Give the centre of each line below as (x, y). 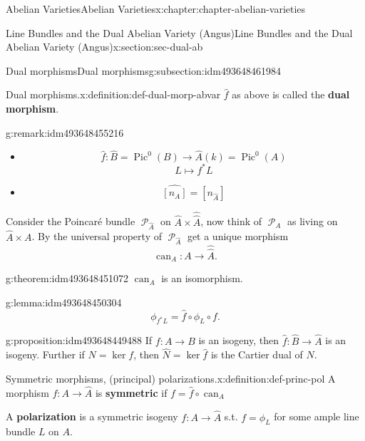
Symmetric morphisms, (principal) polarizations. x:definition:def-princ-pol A (171, 378)
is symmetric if (131, 392)
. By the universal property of (97, 236)
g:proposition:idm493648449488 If (79, 340)
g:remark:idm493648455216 (65, 132)
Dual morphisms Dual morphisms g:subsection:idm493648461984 (143, 70)
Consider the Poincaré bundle (71, 221)
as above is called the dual (291, 94)
